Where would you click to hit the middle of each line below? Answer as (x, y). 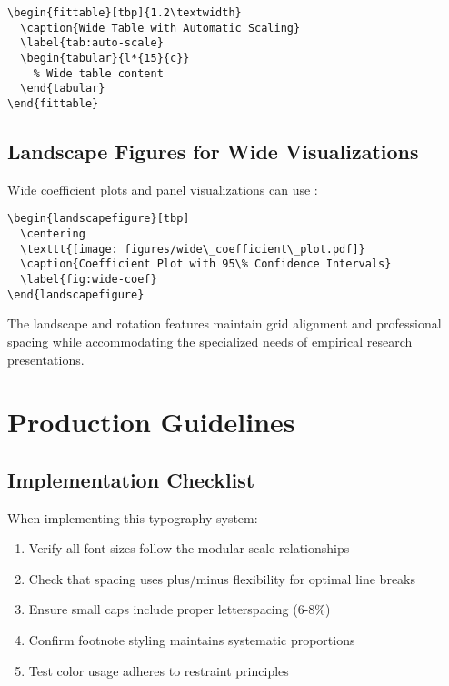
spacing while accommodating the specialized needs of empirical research (210, 341)
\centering (53, 234)
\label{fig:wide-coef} (89, 280)
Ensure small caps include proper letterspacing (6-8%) (180, 609)
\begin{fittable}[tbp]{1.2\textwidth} (125, 13)
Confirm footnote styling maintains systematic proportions (192, 640)
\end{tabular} (63, 89)
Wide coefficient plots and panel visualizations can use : (163, 189)
